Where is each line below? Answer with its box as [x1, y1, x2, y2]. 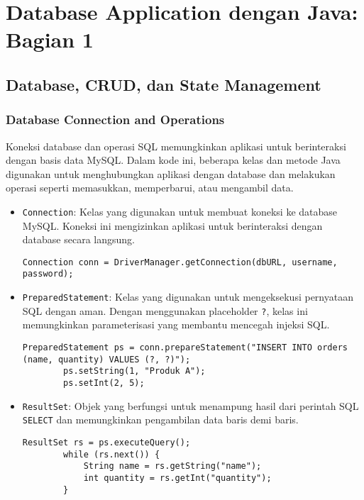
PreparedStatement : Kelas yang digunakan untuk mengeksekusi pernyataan [22, 289, 353, 304]
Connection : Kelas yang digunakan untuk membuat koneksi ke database [22, 204, 338, 218]
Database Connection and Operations [6, 111, 225, 128]
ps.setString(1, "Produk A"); [63, 366, 206, 377]
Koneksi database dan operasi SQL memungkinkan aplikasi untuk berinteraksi [6, 138, 346, 153]
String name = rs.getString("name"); [83, 461, 262, 472]
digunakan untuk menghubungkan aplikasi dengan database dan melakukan [6, 166, 336, 181]
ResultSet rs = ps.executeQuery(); [22, 437, 191, 448]
